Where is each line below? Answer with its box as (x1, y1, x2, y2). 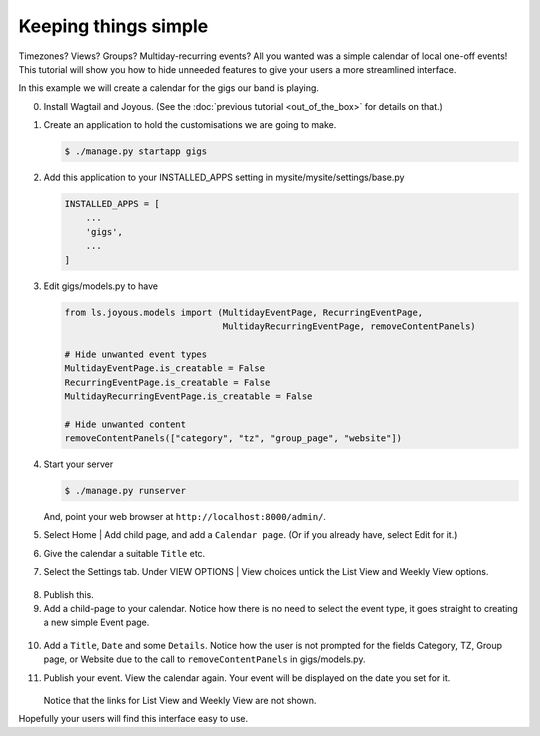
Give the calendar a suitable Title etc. (43, 547, 206, 559)
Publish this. (43, 588, 94, 600)
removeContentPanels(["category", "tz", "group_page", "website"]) (64, 433, 403, 444)
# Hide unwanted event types (64, 348, 208, 360)
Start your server (43, 458, 114, 470)
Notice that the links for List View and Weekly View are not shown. (43, 694, 317, 706)
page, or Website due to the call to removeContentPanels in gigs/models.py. (43, 653, 366, 665)
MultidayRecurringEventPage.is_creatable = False (64, 390, 313, 402)
